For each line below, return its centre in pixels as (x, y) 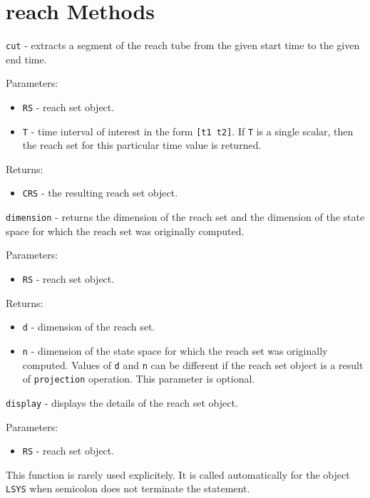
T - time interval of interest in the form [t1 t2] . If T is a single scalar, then (188, 131)
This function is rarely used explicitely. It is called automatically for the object (178, 474)
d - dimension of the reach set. (89, 327)
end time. (26, 59)
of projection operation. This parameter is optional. (139, 379)
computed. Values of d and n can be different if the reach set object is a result (193, 364)
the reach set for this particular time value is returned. (142, 145)
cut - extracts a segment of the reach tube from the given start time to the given (183, 45)
